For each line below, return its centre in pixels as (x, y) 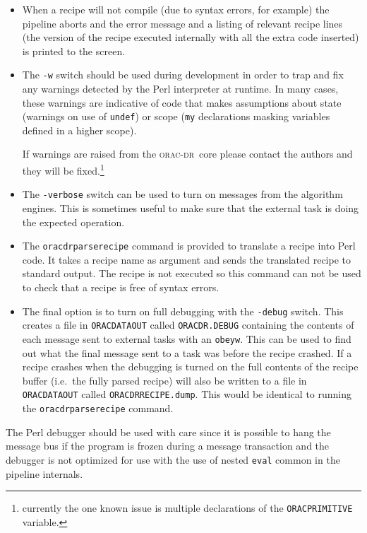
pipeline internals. (44, 473)
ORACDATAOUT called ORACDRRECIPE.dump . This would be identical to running (187, 394)
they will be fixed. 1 (63, 169)
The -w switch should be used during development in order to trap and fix (183, 75)
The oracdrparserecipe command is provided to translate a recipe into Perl (189, 246)
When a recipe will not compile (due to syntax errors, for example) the (176, 9)
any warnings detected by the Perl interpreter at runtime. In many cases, (180, 89)
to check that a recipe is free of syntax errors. (121, 287)
